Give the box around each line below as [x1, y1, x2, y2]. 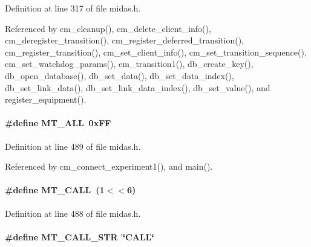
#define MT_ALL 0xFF [5, 117, 111, 129]
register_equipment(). [5, 93, 87, 106]
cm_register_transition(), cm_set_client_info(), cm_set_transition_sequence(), [5, 45, 307, 58]
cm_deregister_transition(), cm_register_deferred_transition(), [5, 34, 244, 47]
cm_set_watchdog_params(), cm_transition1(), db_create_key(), [5, 57, 254, 70]
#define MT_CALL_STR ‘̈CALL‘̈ [5, 230, 154, 243]
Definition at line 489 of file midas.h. [5, 140, 141, 152]
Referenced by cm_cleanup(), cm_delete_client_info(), [5, 22, 211, 34]
